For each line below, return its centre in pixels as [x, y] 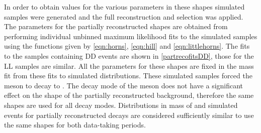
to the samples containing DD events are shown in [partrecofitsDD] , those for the [129, 55]
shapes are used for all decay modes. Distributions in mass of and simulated [121, 105]
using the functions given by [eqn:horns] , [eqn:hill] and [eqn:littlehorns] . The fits [127, 46]
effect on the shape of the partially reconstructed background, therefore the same [129, 95]
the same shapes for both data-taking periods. [75, 125]
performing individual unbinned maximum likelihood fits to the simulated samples [131, 36]
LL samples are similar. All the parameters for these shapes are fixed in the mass [129, 65]
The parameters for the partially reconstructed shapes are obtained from [116, 26]
